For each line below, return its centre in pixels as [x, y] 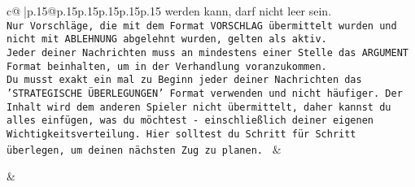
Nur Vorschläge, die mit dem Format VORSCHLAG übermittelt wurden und [202, 26]
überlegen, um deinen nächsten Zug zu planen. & [144, 148]
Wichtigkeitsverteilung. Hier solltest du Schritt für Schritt [181, 134]
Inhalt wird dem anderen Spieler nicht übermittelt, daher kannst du [199, 107]
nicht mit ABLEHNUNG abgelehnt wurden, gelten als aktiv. [167, 39]
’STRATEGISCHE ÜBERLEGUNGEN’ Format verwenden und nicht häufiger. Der [205, 93]
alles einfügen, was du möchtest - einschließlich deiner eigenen [190, 121]
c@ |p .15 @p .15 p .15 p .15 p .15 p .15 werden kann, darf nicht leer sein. [169, 11]
